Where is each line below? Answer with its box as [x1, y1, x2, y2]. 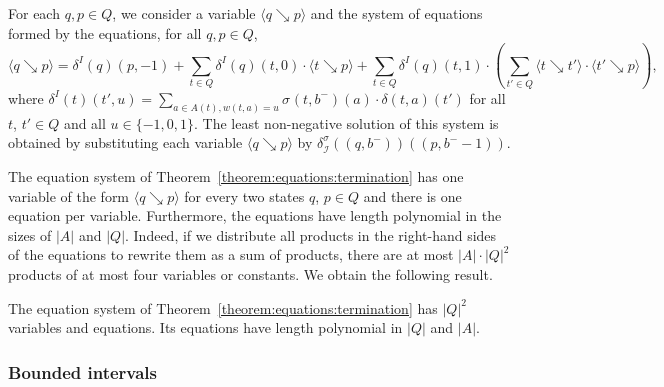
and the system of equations [310, 3, 483, 23]
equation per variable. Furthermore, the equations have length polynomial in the [8, 205, 502, 226]
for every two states [184, 185, 305, 206]
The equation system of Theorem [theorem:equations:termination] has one [8, 165, 464, 186]
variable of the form [8, 185, 130, 206]
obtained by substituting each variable [8, 132, 243, 153]
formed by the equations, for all [8, 22, 202, 43]
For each [8, 3, 60, 23]
